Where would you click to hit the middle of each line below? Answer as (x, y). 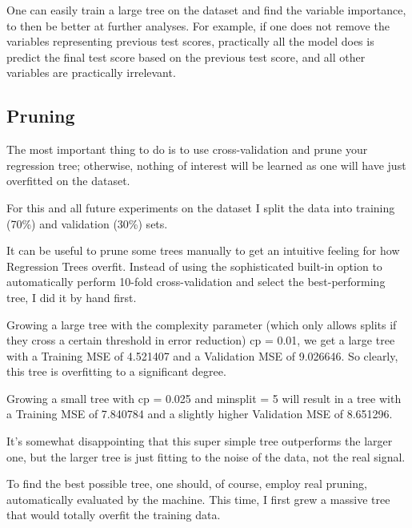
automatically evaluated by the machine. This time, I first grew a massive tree (198, 499)
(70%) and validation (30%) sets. (87, 223)
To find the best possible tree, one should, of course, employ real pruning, (187, 484)
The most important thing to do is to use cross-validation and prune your (187, 149)
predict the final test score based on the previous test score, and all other (186, 56)
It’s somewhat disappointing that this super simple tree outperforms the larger (200, 441)
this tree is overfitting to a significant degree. (116, 371)
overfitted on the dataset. (68, 181)
